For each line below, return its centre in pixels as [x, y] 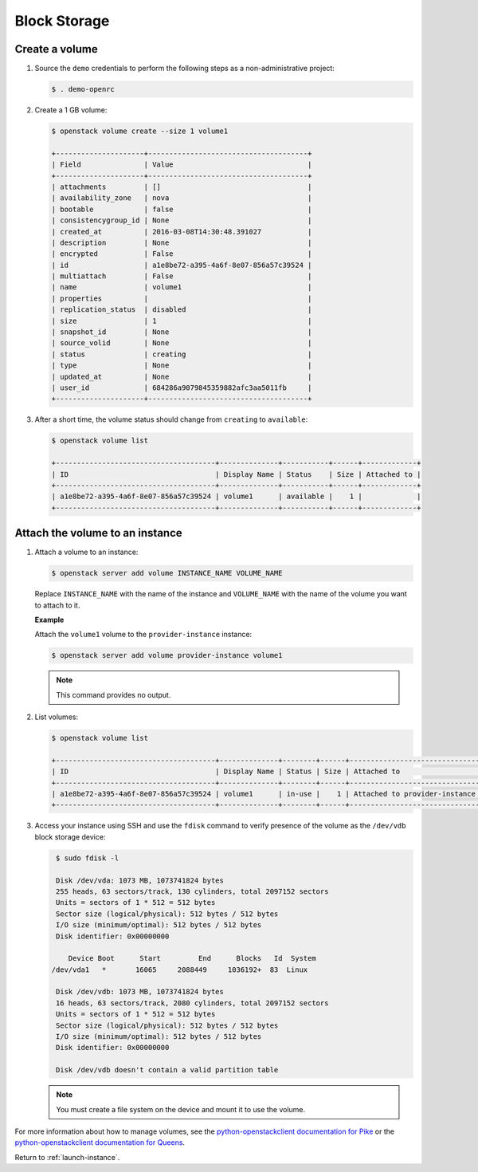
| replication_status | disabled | [182, 310]
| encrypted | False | [182, 254]
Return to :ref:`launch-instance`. [67, 1157]
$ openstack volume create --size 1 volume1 [140, 131]
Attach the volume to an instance [98, 533]
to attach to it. [57, 605]
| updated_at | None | [182, 376]
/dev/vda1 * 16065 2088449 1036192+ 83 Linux [180, 969]
